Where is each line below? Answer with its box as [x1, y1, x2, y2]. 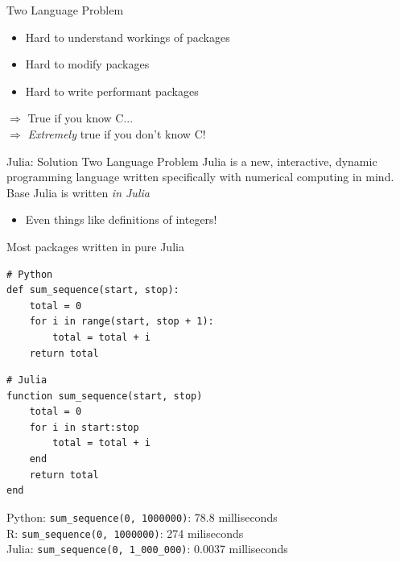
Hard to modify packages [25, 56, 150, 72]
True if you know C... [27, 110, 134, 126]
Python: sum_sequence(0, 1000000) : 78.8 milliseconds [6, 508, 278, 525]
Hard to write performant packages [25, 82, 199, 99]
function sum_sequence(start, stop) [6, 390, 203, 402]
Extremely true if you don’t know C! [27, 125, 206, 142]
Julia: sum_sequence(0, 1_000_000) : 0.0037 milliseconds [6, 540, 288, 557]
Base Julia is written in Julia [6, 184, 150, 200]
